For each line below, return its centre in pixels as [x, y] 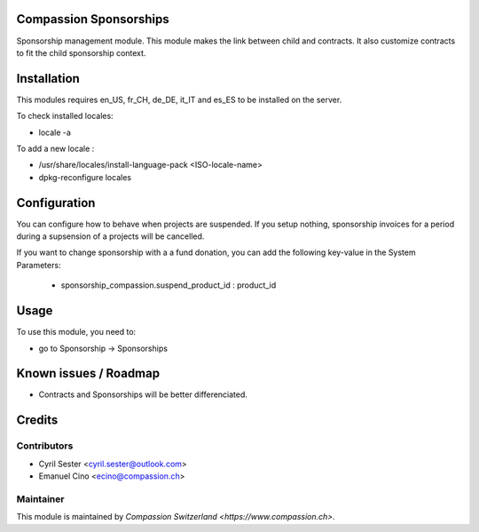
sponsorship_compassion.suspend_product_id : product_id [169, 285]
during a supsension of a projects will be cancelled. [110, 236]
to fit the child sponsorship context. [81, 52]
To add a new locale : [55, 148]
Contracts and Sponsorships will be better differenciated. [143, 394]
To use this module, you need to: [76, 332]
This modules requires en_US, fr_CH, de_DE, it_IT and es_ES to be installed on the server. [179, 99]
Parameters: [39, 265]
